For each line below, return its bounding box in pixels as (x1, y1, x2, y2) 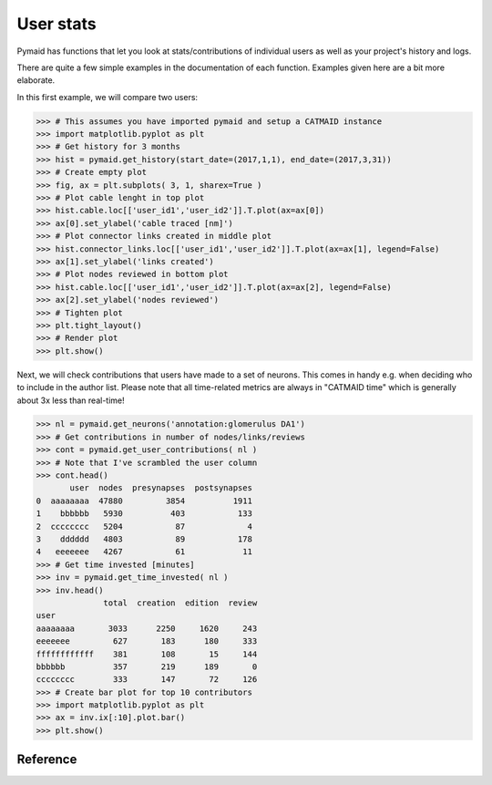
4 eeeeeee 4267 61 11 (36, 547, 252, 557)
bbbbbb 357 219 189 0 (36, 661, 258, 672)
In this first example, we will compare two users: (16, 91, 199, 102)
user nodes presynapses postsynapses (69, 483, 252, 493)
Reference (16, 752, 77, 768)
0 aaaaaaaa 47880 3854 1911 (36, 495, 252, 506)
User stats (16, 14, 97, 34)
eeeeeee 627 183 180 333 (36, 636, 258, 646)
